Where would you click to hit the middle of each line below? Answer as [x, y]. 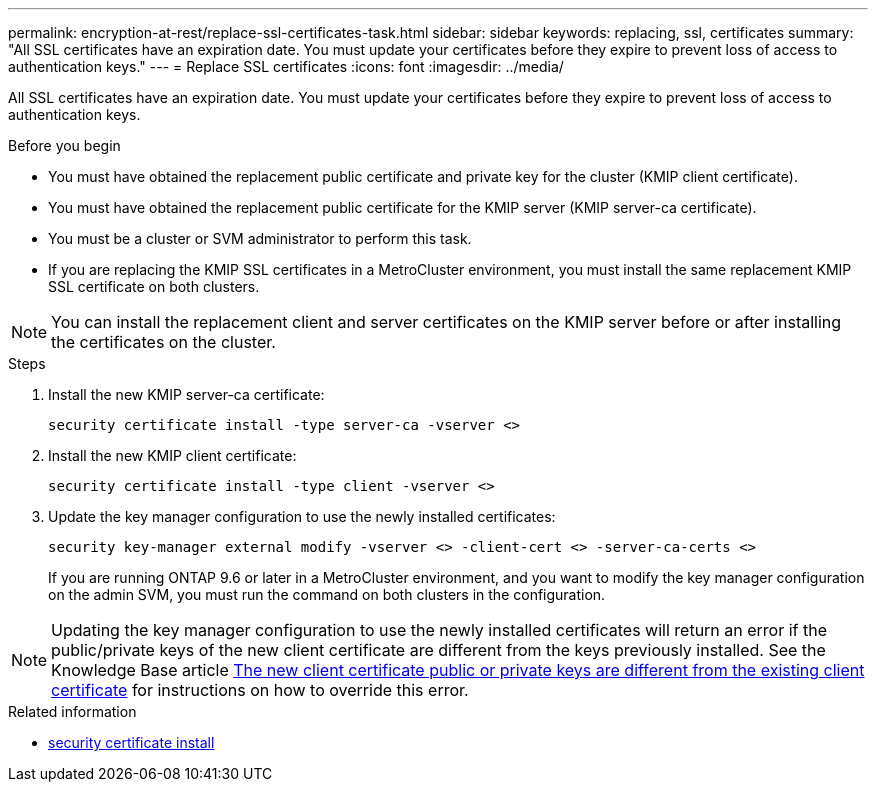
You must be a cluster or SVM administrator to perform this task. [260, 238]
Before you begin [64, 145]
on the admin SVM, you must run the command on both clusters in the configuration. [327, 594]
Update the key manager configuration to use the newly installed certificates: [302, 516]
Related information [72, 711]
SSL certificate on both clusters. [154, 286]
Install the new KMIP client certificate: [172, 455]
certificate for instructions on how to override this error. [260, 690]
